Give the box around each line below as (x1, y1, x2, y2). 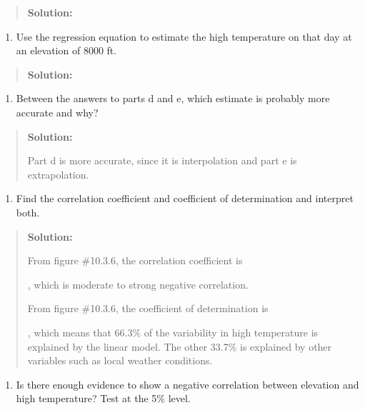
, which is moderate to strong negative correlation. (27, 276, 249, 291)
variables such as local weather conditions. (27, 353, 213, 368)
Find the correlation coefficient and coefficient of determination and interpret (16, 191, 354, 206)
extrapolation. (27, 166, 89, 181)
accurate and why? (16, 104, 99, 119)
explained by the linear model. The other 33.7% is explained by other (27, 339, 332, 354)
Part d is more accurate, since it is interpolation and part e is (27, 153, 297, 168)
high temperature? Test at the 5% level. (16, 391, 191, 406)
